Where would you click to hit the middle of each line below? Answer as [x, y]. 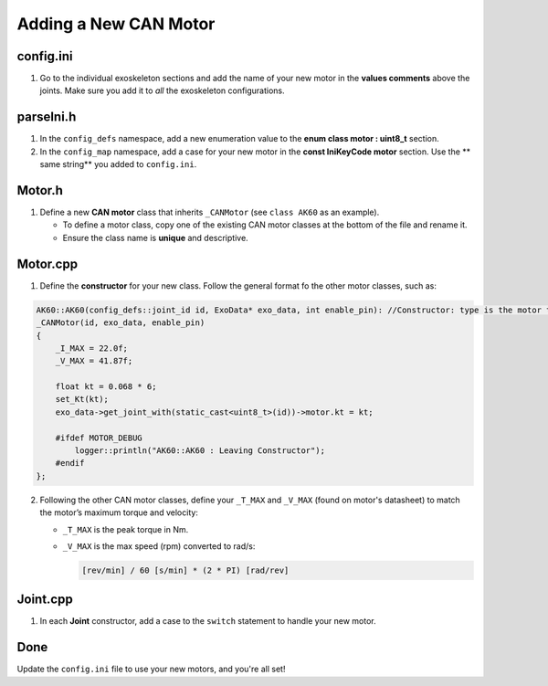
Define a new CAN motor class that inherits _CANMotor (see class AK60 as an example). [210, 212]
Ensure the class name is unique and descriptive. [155, 237]
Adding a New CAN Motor [116, 24]
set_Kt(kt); [82, 399]
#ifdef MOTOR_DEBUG [99, 438]
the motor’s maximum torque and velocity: [119, 512]
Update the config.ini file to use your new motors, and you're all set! [151, 669]
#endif [70, 463]
